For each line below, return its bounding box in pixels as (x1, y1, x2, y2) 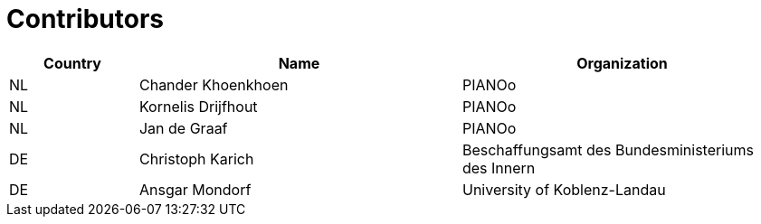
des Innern (461, 158, 536, 177)
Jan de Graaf (138, 118, 228, 137)
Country (43, 53, 101, 72)
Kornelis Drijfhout (138, 97, 258, 116)
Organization (576, 53, 668, 72)
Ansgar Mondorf (138, 180, 252, 199)
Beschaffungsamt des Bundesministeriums (461, 140, 754, 159)
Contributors (6, 4, 165, 34)
